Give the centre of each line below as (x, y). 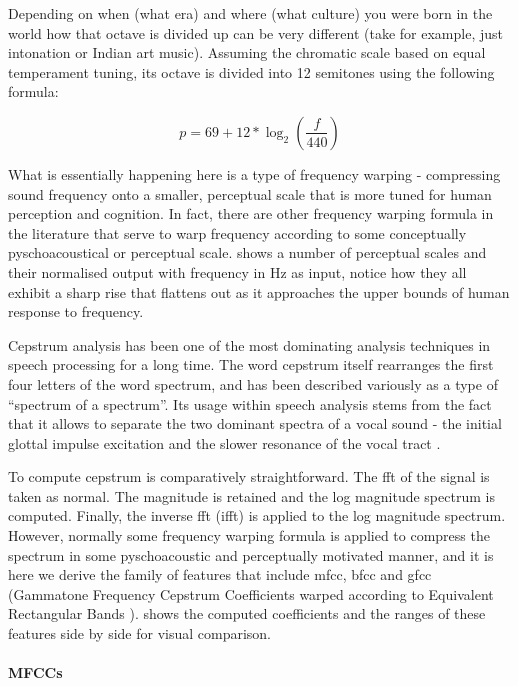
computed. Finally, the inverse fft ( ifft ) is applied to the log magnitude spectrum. (257, 515)
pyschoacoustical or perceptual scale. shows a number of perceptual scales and (247, 252)
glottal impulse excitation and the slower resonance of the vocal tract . (224, 442)
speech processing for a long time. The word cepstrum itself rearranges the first (251, 364)
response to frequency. (76, 311)
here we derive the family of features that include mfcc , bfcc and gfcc (220, 574)
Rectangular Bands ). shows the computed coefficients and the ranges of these (247, 613)
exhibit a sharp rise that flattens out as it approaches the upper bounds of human (259, 291)
